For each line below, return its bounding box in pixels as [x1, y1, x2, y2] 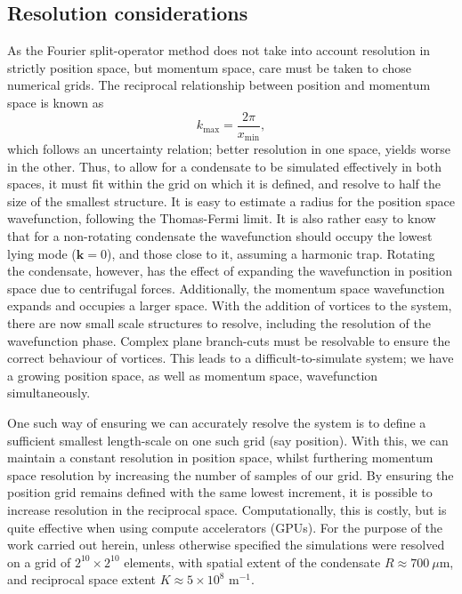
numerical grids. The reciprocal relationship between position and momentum [7, 76, 431, 94]
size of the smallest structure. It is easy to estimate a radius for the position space [7, 191, 455, 210]
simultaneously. [7, 383, 91, 402]
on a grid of [7, 552, 71, 571]
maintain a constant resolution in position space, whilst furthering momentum [7, 448, 434, 467]
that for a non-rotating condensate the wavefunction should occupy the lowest [7, 227, 433, 245]
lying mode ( [7, 244, 77, 262]
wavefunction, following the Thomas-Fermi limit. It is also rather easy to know [7, 209, 436, 228]
